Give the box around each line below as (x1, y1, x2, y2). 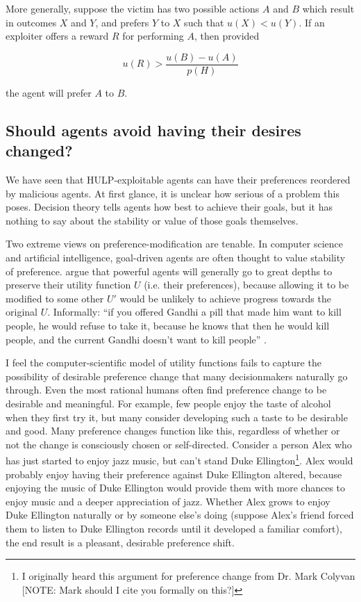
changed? (6, 140, 73, 161)
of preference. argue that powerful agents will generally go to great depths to (6, 263, 333, 278)
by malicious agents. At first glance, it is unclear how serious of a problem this (6, 186, 339, 200)
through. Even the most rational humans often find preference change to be (6, 382, 327, 397)
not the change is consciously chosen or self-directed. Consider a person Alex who (6, 437, 352, 451)
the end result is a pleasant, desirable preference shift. (6, 535, 235, 549)
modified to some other (6, 291, 104, 305)
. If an (299, 15, 325, 29)
